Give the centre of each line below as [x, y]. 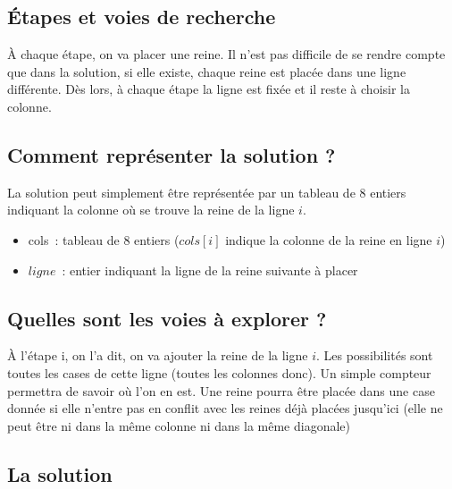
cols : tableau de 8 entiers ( [104, 239]
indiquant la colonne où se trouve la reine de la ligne [151, 210]
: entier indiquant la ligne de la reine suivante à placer [210, 270]
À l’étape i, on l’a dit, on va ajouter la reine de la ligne [158, 355]
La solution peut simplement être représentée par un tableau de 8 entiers [207, 192]
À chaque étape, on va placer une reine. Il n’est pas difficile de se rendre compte [226, 54]
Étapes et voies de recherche [142, 17]
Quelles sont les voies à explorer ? [167, 318]
